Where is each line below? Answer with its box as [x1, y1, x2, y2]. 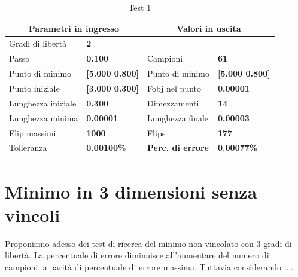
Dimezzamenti [147, 96, 199, 109]
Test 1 [128, 1, 151, 13]
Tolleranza [9, 141, 47, 154]
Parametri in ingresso [28, 22, 120, 34]
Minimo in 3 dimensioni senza [5, 179, 257, 203]
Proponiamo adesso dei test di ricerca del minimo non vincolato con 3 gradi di [5, 237, 292, 249]
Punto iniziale [9, 81, 60, 94]
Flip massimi [9, 126, 56, 139]
